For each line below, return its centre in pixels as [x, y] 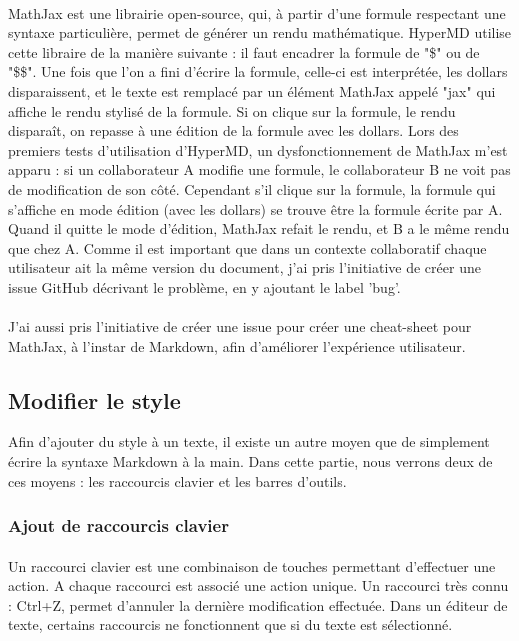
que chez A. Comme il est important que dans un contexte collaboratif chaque [247, 247]
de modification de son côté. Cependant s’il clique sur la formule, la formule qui [252, 188]
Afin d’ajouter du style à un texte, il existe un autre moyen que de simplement [249, 441]
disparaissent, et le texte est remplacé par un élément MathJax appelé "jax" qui [252, 90]
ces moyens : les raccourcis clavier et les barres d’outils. [177, 480]
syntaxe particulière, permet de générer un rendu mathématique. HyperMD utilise [260, 32]
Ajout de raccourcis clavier [118, 525]
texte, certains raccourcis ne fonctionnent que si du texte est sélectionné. [230, 624]
